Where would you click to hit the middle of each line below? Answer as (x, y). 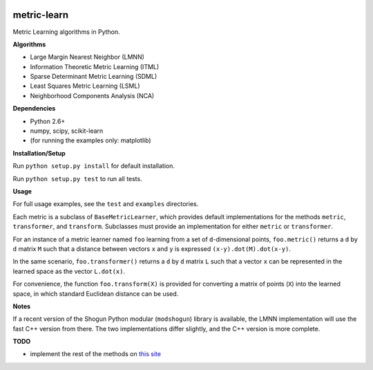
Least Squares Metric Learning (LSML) (85, 86)
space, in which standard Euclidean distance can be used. (96, 293)
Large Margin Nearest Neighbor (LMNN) (87, 57)
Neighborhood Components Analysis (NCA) (92, 95)
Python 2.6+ (48, 121)
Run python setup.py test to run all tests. (77, 178)
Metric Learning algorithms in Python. (66, 32)
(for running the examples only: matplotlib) (90, 140)
